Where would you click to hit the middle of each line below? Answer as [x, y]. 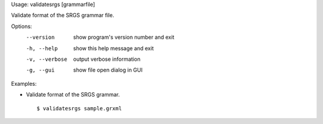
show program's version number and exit [124, 37]
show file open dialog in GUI [108, 70]
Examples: [24, 83]
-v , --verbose [47, 59]
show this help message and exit [113, 48]
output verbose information [107, 59]
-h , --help [42, 48]
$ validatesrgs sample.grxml [79, 108]
